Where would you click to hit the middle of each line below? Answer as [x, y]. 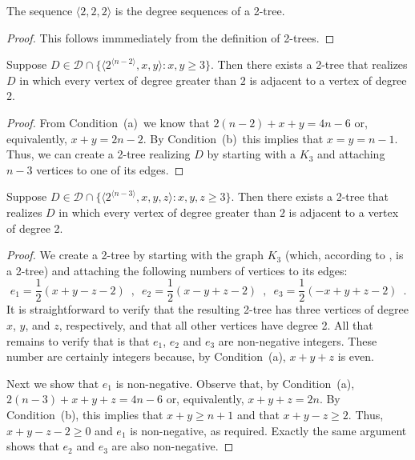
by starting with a [252, 154]
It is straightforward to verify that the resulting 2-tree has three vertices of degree [207, 309]
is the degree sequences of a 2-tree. [200, 10]
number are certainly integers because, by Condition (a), [146, 356]
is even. [356, 356]
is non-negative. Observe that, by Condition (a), [235, 383]
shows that [33, 446]
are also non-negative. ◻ [173, 446]
